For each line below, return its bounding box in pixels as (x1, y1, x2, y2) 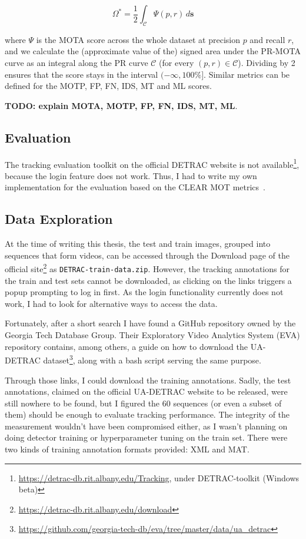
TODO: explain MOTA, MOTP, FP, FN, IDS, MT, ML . (5, 99, 238, 111)
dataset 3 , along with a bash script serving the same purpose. (43, 352, 261, 366)
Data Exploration (5, 210, 113, 228)
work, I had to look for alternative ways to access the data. (5, 297, 218, 309)
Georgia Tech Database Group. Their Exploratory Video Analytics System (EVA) (5, 329, 300, 341)
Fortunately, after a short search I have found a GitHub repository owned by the (5, 317, 296, 329)
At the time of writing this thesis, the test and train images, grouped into (5, 237, 271, 250)
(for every (159, 56, 194, 68)
